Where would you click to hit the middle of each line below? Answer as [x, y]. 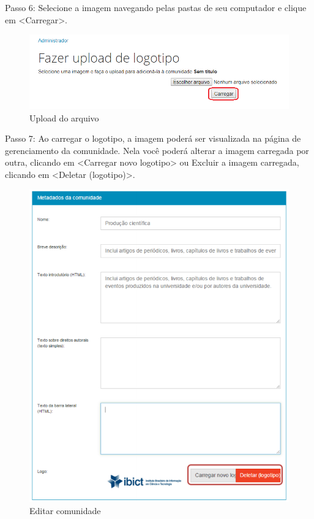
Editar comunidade [65, 510]
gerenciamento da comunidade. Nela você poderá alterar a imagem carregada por [157, 150]
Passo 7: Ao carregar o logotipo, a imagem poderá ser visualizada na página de [153, 138]
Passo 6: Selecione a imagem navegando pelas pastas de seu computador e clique [156, 7]
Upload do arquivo [64, 117]
